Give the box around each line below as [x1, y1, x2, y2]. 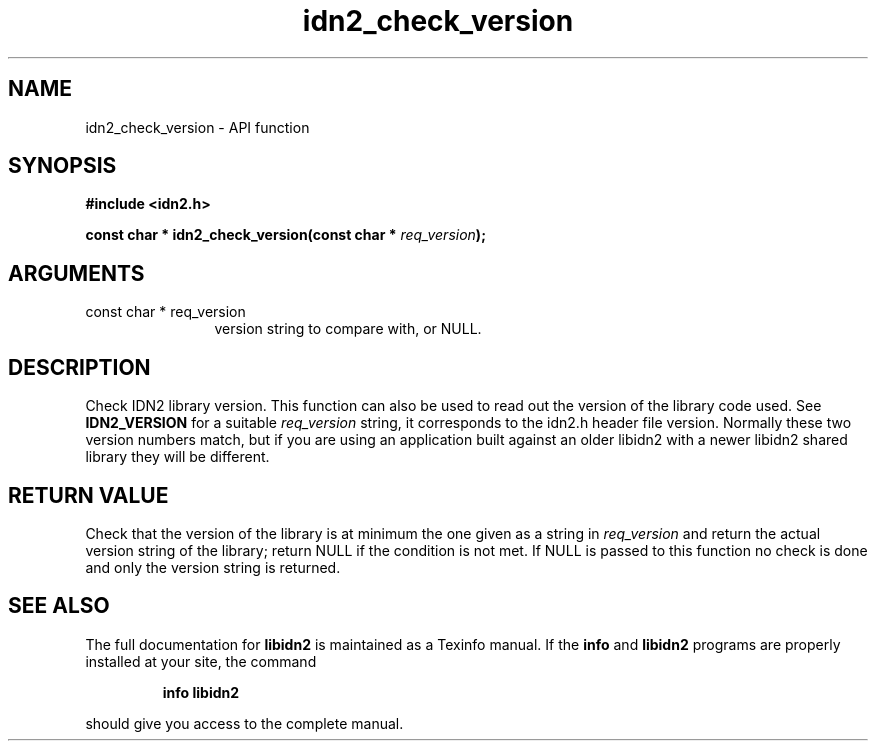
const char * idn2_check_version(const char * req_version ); [85, 226, 486, 244]
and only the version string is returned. [85, 558, 341, 576]
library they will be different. [85, 448, 270, 466]
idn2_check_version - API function [85, 118, 310, 136]
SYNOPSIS [8, 153, 117, 179]
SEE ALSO [8, 593, 110, 619]
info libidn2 [162, 683, 240, 701]
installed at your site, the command [85, 652, 317, 670]
